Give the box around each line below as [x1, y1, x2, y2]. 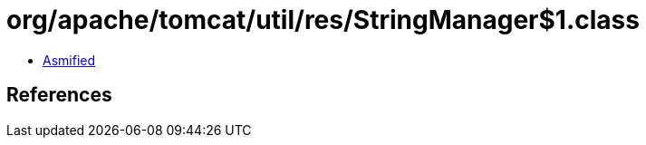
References [6, 83, 112, 107]
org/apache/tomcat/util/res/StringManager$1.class [6, 5, 640, 35]
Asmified [43, 52, 96, 68]
